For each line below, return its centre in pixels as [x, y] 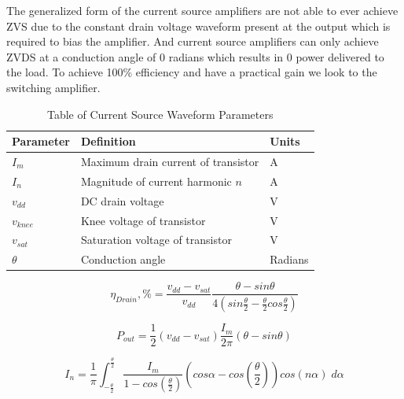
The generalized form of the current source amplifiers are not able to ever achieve [202, 10]
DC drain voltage [122, 200]
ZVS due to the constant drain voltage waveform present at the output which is [198, 26]
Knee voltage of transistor [143, 220]
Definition [108, 141]
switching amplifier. [53, 87]
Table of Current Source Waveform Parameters [160, 114]
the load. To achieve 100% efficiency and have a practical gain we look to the [192, 72]
